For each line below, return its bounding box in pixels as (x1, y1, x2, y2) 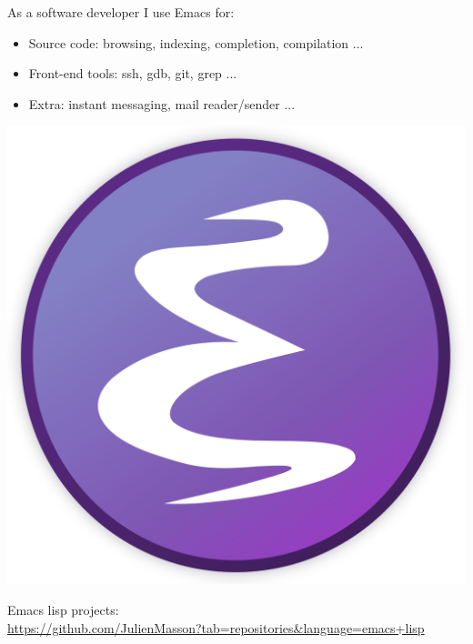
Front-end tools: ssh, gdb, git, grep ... (28, 64, 237, 83)
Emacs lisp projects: (7, 599, 119, 619)
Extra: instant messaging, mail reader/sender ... (28, 94, 296, 113)
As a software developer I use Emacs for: (7, 3, 235, 21)
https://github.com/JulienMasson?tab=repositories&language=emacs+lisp (7, 618, 425, 637)
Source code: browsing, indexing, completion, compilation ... (28, 33, 364, 52)
